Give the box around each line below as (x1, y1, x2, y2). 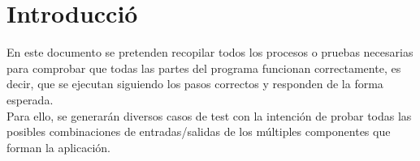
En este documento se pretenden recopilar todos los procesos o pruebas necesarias (6, 44, 414, 61)
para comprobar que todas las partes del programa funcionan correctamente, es (6, 59, 401, 76)
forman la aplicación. (6, 138, 111, 155)
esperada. (6, 91, 54, 108)
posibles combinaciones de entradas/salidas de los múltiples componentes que (6, 123, 391, 140)
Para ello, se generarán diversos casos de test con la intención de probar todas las (6, 107, 412, 124)
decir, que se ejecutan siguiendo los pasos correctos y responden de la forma (6, 75, 383, 92)
